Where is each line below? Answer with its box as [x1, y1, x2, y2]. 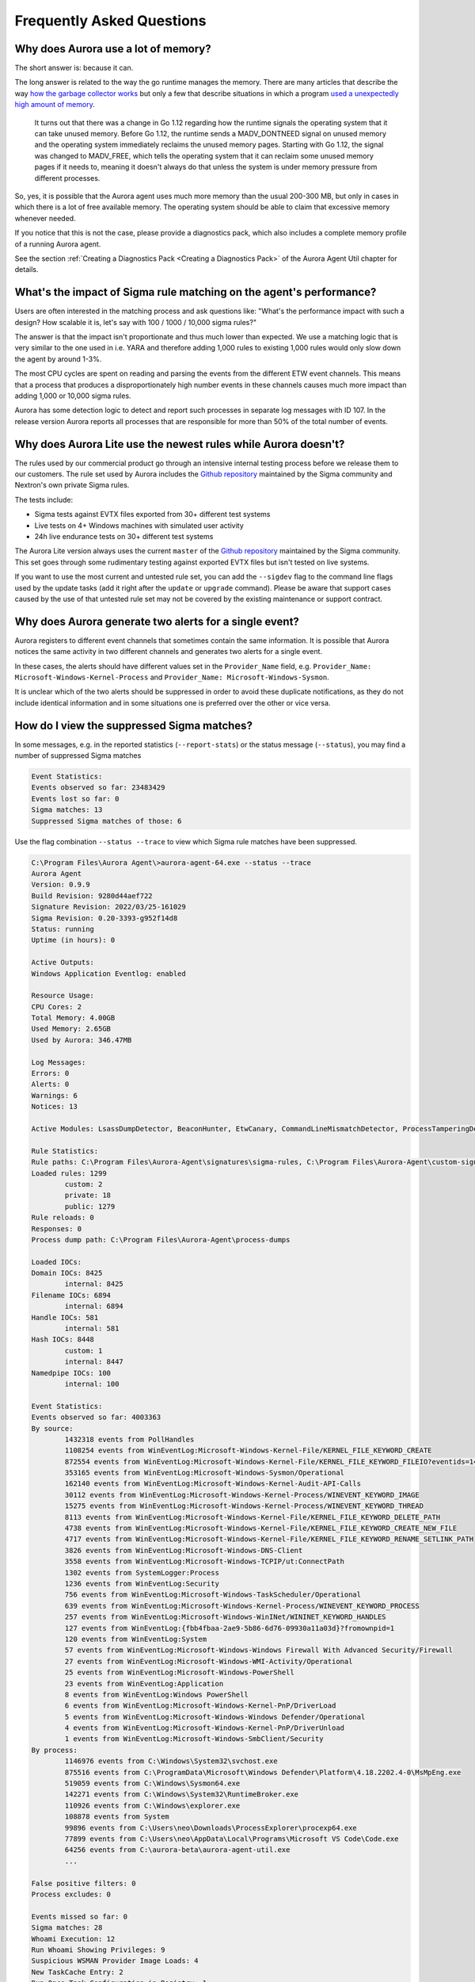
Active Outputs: [31, 958, 95, 967]
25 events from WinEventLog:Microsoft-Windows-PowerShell [64, 1668, 294, 1677]
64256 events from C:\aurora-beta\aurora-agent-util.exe [64, 1846, 291, 1854]
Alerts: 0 [31, 1080, 70, 1089]
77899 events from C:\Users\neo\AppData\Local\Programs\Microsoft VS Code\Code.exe [64, 1834, 399, 1843]
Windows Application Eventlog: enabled [31, 969, 186, 978]
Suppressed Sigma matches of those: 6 [31, 817, 182, 825]
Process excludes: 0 [31, 1889, 111, 1899]
